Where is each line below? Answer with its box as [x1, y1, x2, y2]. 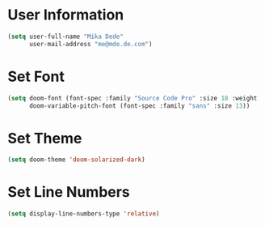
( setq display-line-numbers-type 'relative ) [7, 210, 160, 218]
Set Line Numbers [7, 183, 130, 202]
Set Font [7, 67, 65, 86]
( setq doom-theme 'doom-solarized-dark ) [7, 156, 146, 164]
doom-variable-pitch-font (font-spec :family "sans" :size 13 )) [28, 101, 250, 110]
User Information [7, 6, 124, 24]
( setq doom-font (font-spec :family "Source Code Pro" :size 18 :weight [7, 94, 258, 102]
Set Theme [7, 129, 82, 147]
